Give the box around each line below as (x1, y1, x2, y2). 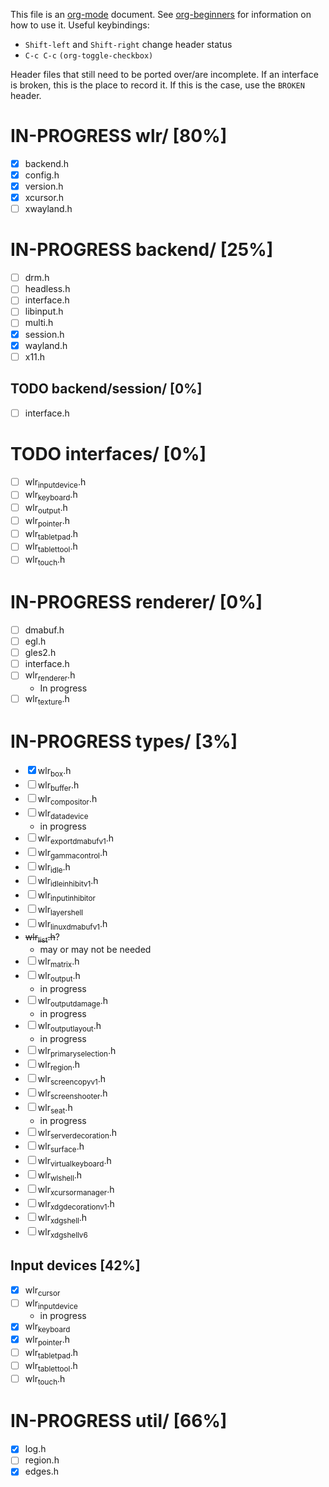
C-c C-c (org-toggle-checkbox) (24, 51, 154, 61)
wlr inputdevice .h (24, 475, 87, 490)
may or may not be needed (39, 944, 152, 956)
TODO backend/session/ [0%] (10, 380, 203, 398)
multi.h (24, 317, 54, 329)
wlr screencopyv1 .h (37, 1073, 107, 1087)
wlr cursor (24, 1284, 61, 1298)
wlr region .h (37, 1059, 81, 1073)
